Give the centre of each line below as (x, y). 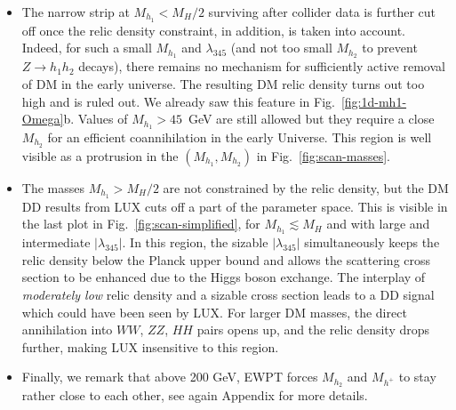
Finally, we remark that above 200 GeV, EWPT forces (170, 377)
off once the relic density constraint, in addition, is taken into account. (213, 30)
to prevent (390, 48)
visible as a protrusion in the (100, 155)
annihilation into (67, 330)
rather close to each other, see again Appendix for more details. (195, 395)
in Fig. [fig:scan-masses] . (323, 155)
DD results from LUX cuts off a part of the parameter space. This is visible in (235, 206)
